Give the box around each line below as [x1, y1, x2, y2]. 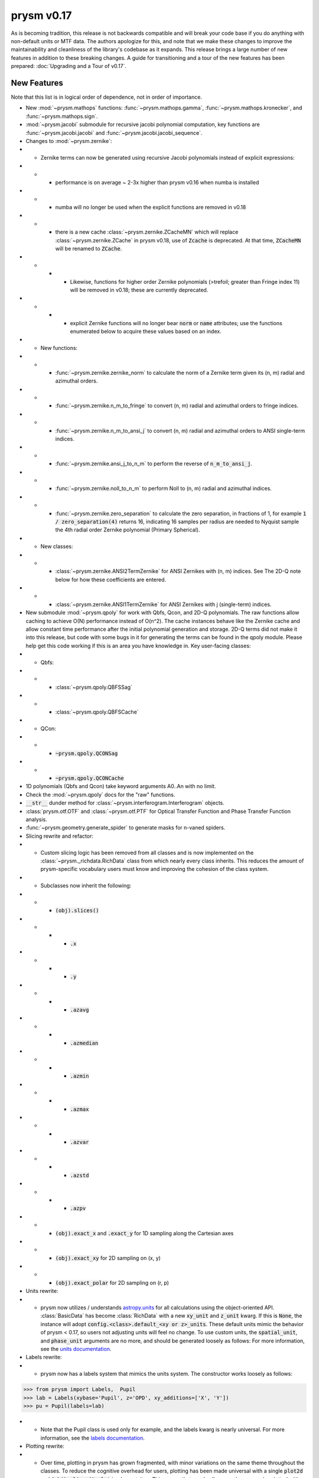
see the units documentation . [40, 1346, 112, 1352]
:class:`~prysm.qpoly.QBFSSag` [55, 683, 133, 691]
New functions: [40, 344, 78, 351]
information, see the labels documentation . [40, 1434, 145, 1441]
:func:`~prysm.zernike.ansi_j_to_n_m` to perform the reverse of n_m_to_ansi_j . [55, 460, 252, 467]
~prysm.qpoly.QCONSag [55, 750, 118, 757]
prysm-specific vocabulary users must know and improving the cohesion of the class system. [40, 866, 269, 873]
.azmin [70, 1073, 89, 1080]
